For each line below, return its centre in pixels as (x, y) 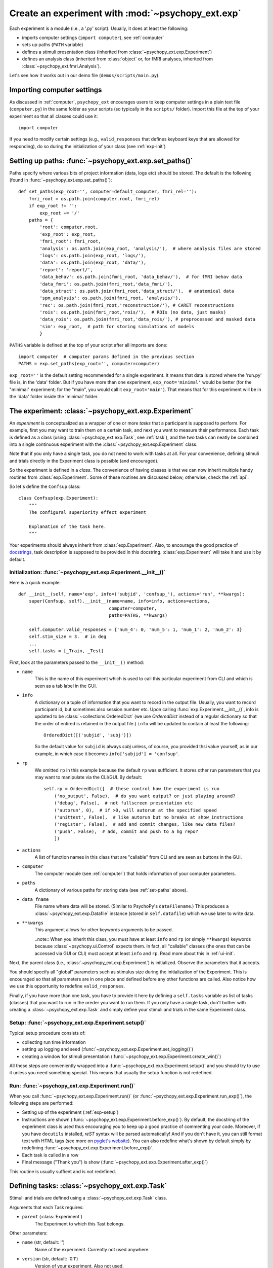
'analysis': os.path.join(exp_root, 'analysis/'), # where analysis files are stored (150, 248)
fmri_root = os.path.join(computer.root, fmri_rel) (94, 199)
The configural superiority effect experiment (87, 513)
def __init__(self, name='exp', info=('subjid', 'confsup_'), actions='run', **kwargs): (132, 594)
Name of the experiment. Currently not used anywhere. (92, 1249)
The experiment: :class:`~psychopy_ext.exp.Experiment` (101, 411)
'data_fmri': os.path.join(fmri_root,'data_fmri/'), (106, 284)
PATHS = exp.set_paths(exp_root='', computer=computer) (89, 364)
